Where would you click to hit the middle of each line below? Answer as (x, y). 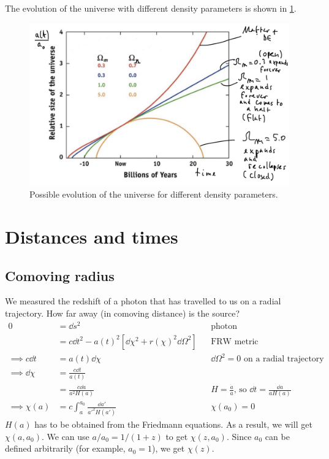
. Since (239, 436)
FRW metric (235, 341)
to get (177, 436)
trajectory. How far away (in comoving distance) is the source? (123, 313)
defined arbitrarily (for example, (65, 448)
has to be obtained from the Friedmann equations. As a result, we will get (173, 424)
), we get (168, 448)
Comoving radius (60, 275)
